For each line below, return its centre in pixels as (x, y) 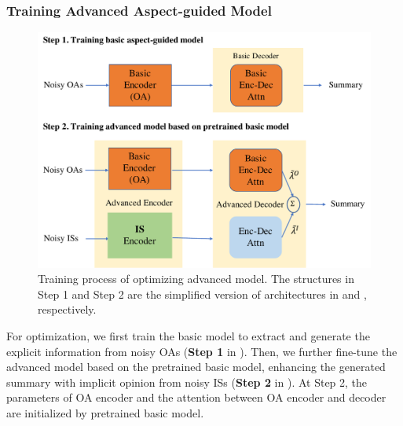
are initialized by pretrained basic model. (105, 412)
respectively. (67, 309)
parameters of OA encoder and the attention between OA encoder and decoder (196, 397)
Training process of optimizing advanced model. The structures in (196, 279)
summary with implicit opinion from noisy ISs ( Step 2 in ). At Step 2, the (187, 382)
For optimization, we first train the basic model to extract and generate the (188, 335)
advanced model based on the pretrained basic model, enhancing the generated (196, 367)
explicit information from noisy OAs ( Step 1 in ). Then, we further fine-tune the (202, 351)
